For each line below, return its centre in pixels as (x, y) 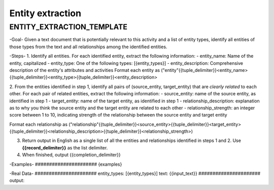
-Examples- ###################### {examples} (66, 164)
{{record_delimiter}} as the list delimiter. (65, 147)
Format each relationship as (39, 124)
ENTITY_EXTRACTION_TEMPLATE (68, 27)
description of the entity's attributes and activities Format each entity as (84, 70)
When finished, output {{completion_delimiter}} (72, 155)
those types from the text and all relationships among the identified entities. (88, 47)
